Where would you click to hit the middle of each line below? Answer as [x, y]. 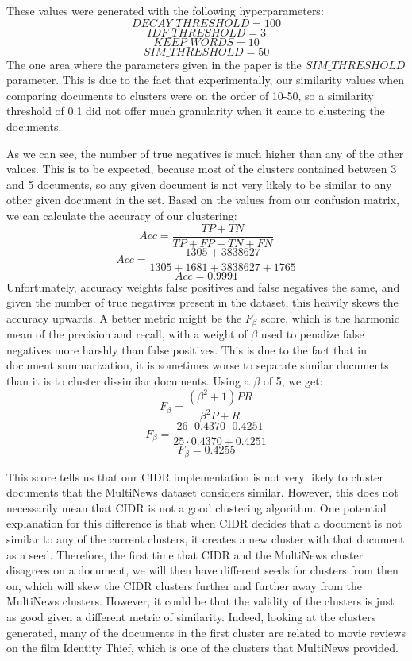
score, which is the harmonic [330, 317]
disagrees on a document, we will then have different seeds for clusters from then [202, 570]
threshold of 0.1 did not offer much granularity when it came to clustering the [196, 111]
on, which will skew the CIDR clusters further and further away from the [185, 585]
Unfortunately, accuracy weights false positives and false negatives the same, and [203, 286]
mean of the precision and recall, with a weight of [127, 334]
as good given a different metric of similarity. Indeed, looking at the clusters [191, 616]
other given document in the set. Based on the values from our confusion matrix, [203, 200]
